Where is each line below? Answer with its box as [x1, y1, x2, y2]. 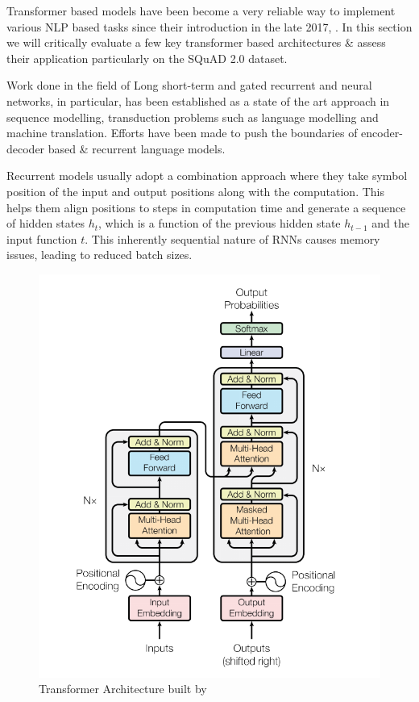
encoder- [361, 124, 403, 141]
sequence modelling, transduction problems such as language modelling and [6, 108, 379, 125]
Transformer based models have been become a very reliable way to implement [6, 2, 396, 19]
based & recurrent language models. [48, 140, 226, 157]
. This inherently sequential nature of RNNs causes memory [85, 230, 380, 247]
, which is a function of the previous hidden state [98, 215, 341, 232]
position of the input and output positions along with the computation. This [6, 182, 384, 199]
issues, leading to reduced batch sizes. [6, 246, 193, 263]
